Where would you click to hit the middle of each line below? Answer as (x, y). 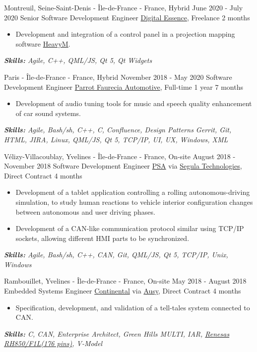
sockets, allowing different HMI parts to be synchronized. (102, 238)
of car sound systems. (48, 113)
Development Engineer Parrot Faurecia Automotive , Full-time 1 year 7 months (124, 87)
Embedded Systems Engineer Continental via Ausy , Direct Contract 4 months (123, 291)
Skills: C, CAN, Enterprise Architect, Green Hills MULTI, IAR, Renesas (117, 333)
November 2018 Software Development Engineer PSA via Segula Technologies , (123, 166)
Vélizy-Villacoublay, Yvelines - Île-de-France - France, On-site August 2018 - (120, 156)
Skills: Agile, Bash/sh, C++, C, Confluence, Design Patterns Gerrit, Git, (118, 130)
